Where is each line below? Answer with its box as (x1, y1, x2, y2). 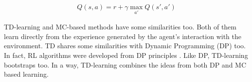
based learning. (4, 69, 49, 79)
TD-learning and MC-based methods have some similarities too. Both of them (4, 22, 236, 32)
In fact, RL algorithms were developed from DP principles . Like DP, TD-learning (4, 50, 248, 60)
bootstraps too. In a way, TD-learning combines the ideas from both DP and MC (4, 59, 247, 69)
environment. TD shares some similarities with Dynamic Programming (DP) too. (4, 41, 246, 51)
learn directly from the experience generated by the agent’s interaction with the (4, 31, 241, 41)
